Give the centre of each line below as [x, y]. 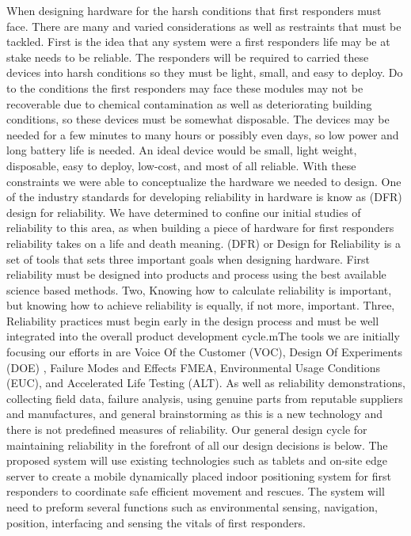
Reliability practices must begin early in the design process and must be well [193, 320]
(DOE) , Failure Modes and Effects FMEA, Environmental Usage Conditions [193, 367]
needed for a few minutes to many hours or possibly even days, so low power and [203, 134]
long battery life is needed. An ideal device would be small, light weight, [182, 150]
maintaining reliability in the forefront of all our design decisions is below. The [197, 445]
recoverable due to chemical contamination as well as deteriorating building [189, 103]
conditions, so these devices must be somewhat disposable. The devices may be [198, 119]
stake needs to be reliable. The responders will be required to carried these [188, 57]
